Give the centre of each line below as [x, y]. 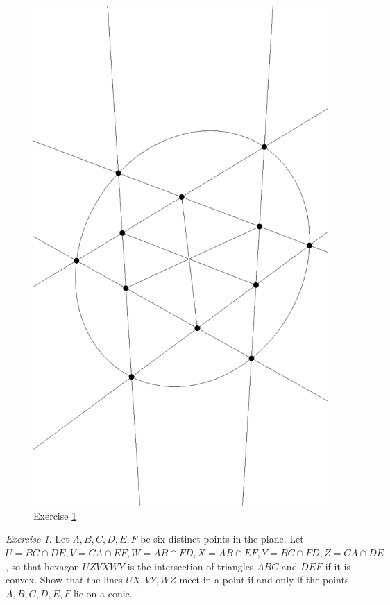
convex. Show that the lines [64, 580]
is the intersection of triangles [190, 566]
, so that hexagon [43, 566]
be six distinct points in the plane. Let [222, 539]
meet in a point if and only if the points [264, 580]
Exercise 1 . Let [37, 539]
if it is [338, 566]
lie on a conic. [103, 593]
